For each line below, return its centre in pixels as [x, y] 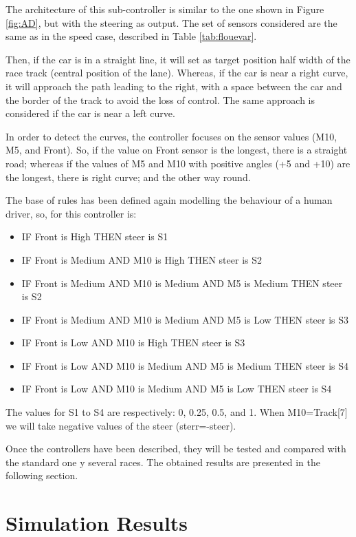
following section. [42, 475]
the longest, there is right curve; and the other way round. [128, 177]
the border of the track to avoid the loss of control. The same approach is [160, 99]
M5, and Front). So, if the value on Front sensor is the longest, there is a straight [177, 150]
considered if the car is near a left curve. [90, 113]
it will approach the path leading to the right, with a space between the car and [174, 86]
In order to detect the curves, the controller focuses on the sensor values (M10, [171, 136]
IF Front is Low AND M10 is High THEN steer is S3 [133, 343]
